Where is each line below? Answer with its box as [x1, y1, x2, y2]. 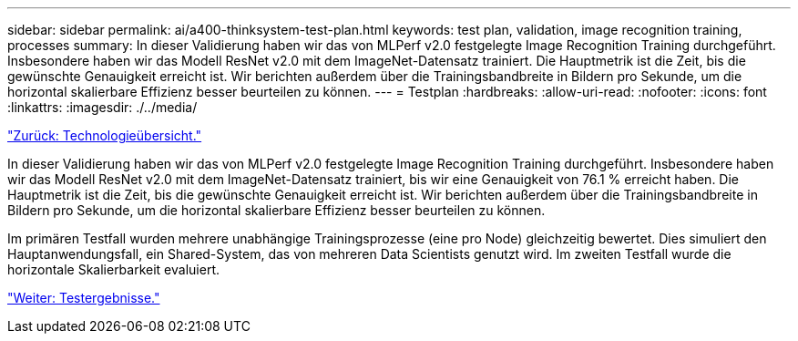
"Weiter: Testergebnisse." [7, 290, 160, 305]
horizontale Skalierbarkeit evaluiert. [7, 262, 220, 277]
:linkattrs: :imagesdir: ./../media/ [7, 99, 198, 115]
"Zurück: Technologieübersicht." [7, 128, 202, 143]
